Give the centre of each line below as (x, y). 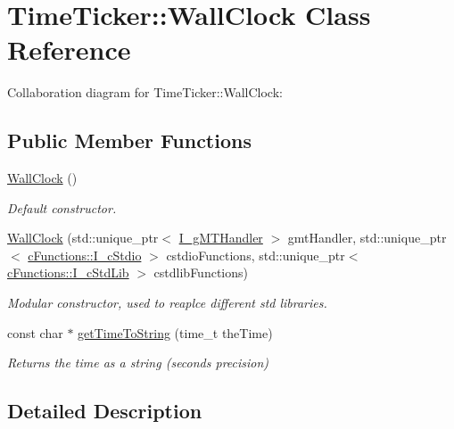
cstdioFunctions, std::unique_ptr (256, 255)
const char (35, 332)
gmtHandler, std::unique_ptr (367, 238)
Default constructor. (62, 207)
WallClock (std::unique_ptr (83, 238)
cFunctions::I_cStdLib (68, 272)
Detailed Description (105, 411)
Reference (69, 49)
